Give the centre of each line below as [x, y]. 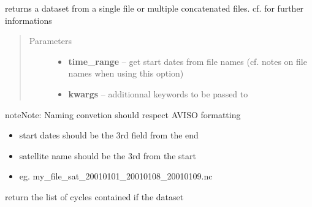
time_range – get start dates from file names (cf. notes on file [188, 61]
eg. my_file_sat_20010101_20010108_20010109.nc [116, 176]
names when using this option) [126, 73]
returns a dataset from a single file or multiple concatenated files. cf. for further [154, 8]
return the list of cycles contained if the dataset [94, 196]
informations [29, 20]
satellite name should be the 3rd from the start [108, 155]
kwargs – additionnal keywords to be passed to [158, 93]
